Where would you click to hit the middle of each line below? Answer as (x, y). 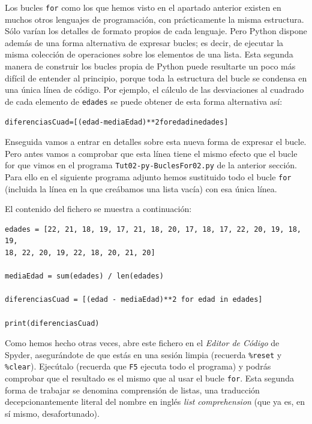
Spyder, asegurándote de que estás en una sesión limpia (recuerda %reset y (143, 354)
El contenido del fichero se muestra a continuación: (98, 209)
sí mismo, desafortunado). (52, 413)
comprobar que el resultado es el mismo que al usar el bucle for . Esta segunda (149, 378)
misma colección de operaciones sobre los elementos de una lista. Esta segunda (149, 54)
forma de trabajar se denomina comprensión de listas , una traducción (132, 390)
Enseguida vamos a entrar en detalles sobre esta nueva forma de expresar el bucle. (156, 142)
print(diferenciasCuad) (52, 323)
